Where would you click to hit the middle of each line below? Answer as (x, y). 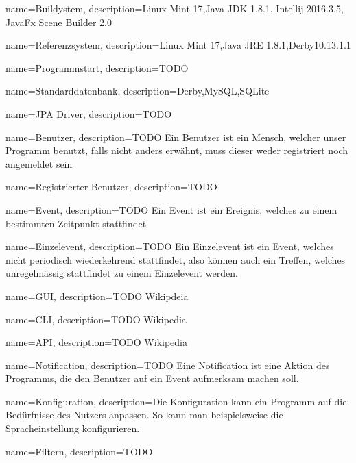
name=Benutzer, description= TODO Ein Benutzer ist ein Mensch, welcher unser (176, 137)
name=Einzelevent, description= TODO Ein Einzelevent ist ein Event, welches (170, 246)
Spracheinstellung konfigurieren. (73, 428)
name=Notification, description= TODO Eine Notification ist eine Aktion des (168, 365)
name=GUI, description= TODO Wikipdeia (97, 296)
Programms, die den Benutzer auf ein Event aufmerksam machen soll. (152, 378)
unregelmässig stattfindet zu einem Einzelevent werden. (122, 273)
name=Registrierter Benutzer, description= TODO (111, 187)
